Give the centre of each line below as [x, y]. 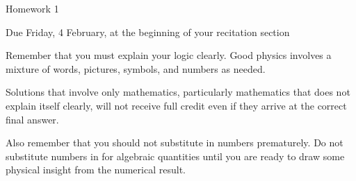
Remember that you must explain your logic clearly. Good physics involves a [169, 55]
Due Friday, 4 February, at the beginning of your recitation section [148, 32]
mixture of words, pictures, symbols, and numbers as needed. [136, 68]
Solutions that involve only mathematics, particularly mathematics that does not [178, 92]
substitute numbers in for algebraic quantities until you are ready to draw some [175, 156]
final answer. [32, 119]
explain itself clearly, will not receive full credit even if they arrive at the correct [176, 105]
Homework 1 [32, 8]
